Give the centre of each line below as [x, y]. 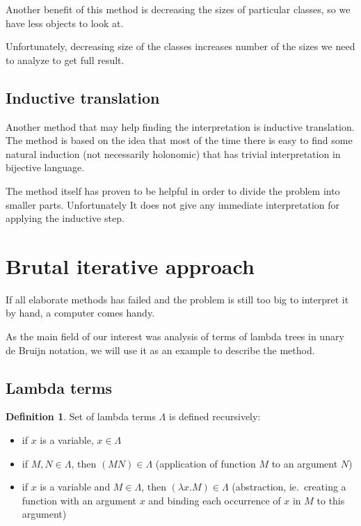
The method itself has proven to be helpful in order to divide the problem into [173, 190]
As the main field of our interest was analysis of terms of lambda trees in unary [175, 336]
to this [331, 500]
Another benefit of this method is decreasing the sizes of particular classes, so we [178, 9]
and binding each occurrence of [215, 500]
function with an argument [79, 500]
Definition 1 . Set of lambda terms [81, 416]
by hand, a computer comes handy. [80, 313]
